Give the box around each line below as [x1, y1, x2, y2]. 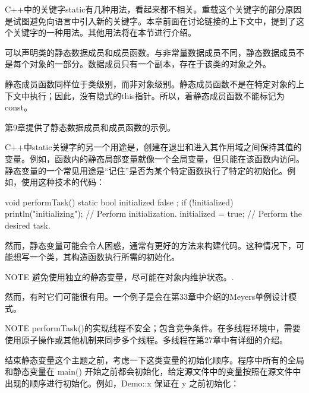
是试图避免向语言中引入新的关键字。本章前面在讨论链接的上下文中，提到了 [5, 14, 296, 27]
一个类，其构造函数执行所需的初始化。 [29, 251, 179, 263]
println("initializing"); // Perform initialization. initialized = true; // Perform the [5, 207, 302, 220]
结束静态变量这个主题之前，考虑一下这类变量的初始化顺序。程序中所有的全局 [5, 353, 304, 366]
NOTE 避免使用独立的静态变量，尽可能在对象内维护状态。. [5, 270, 234, 283]
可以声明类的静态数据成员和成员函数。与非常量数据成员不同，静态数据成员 [5, 46, 296, 58]
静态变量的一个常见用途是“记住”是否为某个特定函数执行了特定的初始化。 [5, 164, 288, 176]
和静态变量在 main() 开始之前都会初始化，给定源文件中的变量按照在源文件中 [5, 365, 301, 378]
